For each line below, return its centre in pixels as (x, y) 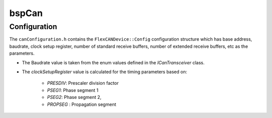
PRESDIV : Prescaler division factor (83, 83)
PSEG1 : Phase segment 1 (73, 90)
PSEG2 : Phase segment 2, (74, 97)
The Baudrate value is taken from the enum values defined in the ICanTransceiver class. (113, 62)
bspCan (26, 13)
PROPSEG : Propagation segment (82, 104)
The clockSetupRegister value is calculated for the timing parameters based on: (105, 72)
